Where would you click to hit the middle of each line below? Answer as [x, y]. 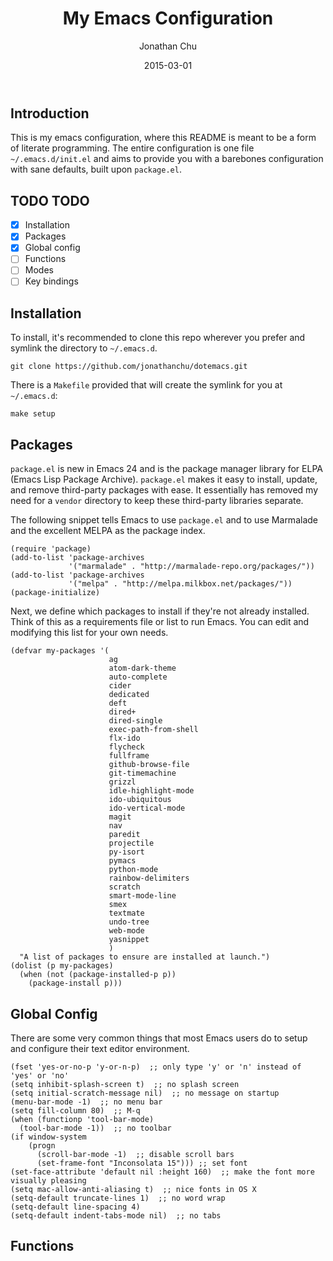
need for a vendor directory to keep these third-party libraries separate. [157, 501]
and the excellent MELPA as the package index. [108, 531]
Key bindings [51, 281]
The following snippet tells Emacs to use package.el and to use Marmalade [164, 520]
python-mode [133, 870]
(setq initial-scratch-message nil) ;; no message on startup [145, 1093]
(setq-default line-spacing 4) [75, 1207]
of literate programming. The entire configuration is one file [132, 148]
